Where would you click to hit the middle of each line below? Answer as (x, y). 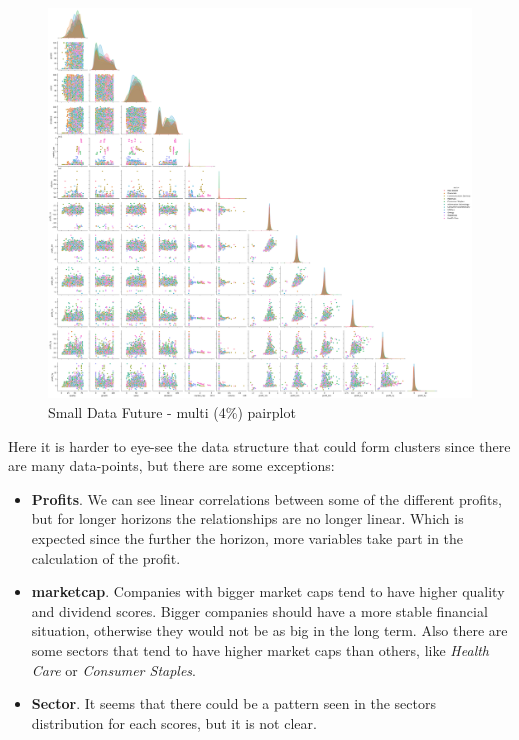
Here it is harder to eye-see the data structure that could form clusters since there (259, 445)
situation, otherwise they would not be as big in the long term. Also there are (269, 630)
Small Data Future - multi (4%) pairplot (172, 412)
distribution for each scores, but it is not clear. (174, 722)
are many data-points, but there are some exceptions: (171, 465)
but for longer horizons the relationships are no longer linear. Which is (247, 518)
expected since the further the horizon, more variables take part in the (247, 538)
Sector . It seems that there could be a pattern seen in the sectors (233, 703)
